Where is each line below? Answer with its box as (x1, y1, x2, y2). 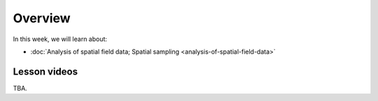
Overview (13, 10, 71, 26)
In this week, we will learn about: (13, 35, 108, 43)
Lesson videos (13, 65, 78, 77)
